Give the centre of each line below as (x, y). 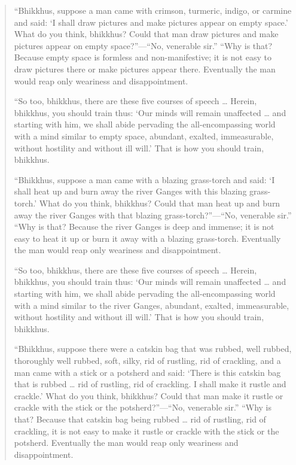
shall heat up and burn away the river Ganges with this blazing (130, 191)
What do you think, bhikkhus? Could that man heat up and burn (160, 203)
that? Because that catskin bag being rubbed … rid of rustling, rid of (140, 419)
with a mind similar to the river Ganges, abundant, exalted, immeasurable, (152, 305)
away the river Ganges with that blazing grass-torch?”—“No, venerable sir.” (153, 215)
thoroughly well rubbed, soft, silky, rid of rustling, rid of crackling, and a (147, 361)
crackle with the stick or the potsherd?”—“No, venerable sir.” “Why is (143, 407)
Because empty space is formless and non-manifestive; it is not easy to (143, 57)
